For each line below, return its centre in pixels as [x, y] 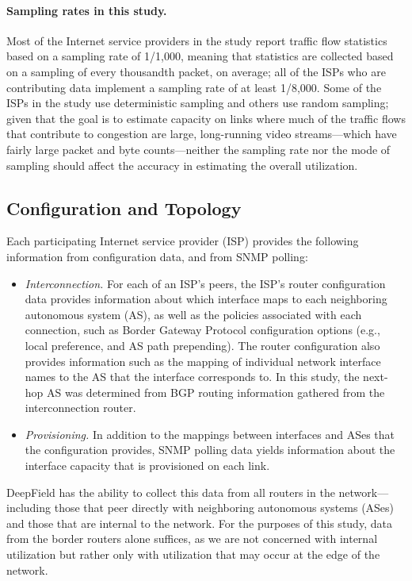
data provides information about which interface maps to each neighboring [206, 299]
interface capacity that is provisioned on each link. [147, 466]
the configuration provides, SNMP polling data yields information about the [210, 450]
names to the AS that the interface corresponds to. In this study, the [192, 377]
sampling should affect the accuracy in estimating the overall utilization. [182, 165]
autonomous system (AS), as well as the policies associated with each [193, 314]
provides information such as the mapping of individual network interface [203, 361]
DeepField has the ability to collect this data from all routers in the [171, 492]
